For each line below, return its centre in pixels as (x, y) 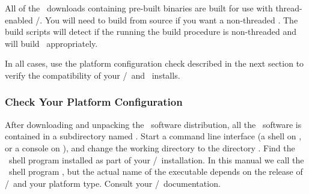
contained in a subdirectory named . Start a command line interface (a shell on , (153, 136)
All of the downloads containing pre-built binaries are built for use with (139, 8)
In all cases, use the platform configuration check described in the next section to (154, 63)
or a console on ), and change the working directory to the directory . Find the (150, 147)
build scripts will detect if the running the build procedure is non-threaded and (151, 32)
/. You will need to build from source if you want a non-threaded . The (167, 20)
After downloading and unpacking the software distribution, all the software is (153, 124)
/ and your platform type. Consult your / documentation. (113, 183)
